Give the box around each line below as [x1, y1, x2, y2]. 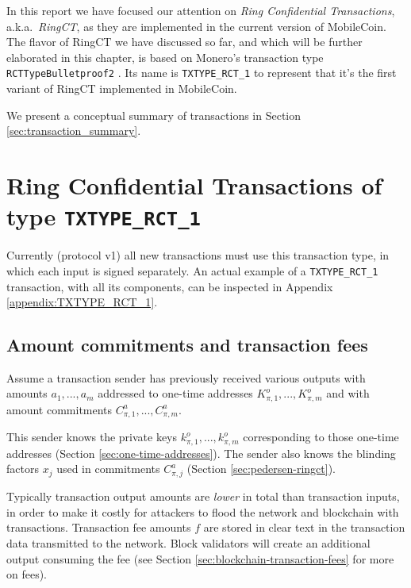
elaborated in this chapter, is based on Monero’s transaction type [6, 48, 324, 65]
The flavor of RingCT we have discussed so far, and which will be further [6, 33, 363, 50]
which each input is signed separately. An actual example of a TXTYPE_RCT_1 [6, 262, 378, 279]
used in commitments [56, 460, 160, 477]
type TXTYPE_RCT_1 [6, 200, 201, 233]
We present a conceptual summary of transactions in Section [6, 106, 302, 123]
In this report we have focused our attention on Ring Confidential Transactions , [6, 2, 395, 18]
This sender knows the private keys [6, 429, 178, 445]
